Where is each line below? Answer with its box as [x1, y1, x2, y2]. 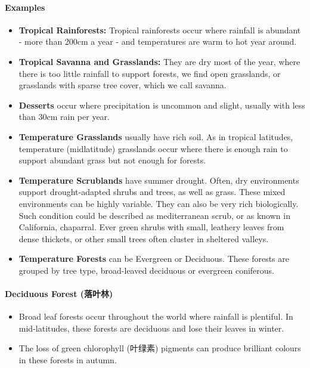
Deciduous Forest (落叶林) [5, 287, 113, 300]
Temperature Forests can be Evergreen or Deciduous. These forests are [18, 252, 290, 265]
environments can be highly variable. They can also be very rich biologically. [18, 197, 299, 209]
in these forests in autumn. [18, 354, 117, 366]
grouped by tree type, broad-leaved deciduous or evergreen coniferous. [18, 264, 275, 276]
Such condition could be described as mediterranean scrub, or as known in [18, 209, 290, 221]
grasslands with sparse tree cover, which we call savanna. [18, 79, 227, 91]
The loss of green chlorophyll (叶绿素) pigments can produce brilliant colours [18, 342, 301, 354]
